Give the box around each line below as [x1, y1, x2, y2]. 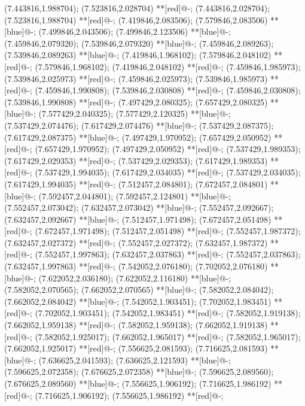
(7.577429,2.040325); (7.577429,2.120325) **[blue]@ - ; [38, 107, 231, 120]
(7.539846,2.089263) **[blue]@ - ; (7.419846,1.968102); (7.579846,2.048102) [4, 49, 272, 61]
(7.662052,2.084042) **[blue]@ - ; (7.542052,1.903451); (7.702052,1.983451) [4, 295, 272, 307]
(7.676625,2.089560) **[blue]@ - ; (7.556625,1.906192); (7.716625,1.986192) [4, 377, 272, 389]
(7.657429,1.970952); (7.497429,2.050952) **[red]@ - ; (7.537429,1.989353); [35, 143, 301, 155]
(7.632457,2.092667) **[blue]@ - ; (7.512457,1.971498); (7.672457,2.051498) [4, 213, 272, 225]
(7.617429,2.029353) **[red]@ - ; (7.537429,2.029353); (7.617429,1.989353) [4, 154, 268, 166]
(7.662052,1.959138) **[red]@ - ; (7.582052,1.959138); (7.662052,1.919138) [4, 319, 268, 331]
